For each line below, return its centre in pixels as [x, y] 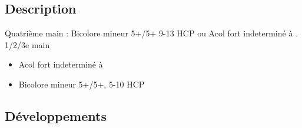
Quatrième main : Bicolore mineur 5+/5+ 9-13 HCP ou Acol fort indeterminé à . [151, 33]
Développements [56, 115]
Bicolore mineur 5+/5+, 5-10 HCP [82, 84]
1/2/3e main [27, 44]
